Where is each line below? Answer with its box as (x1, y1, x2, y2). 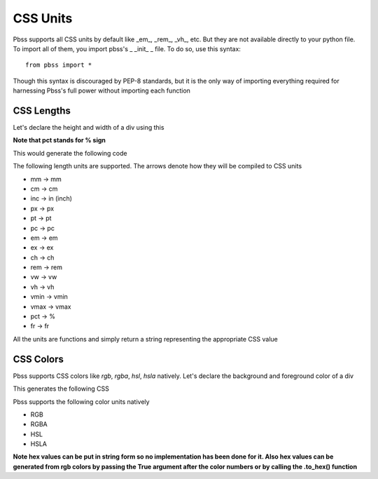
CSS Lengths (13, 104, 71, 116)
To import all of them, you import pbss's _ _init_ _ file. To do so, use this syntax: (13, 44, 241, 53)
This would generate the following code (13, 149, 127, 157)
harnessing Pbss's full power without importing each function (13, 86, 190, 95)
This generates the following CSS (13, 384, 110, 393)
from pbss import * (25, 61, 92, 69)
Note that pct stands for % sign (13, 136, 106, 144)
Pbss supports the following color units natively (13, 397, 150, 406)
